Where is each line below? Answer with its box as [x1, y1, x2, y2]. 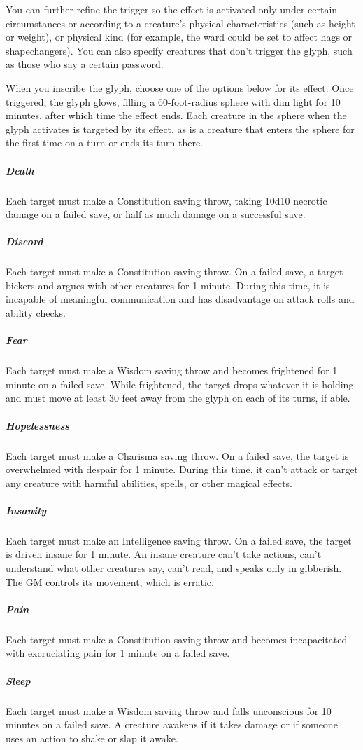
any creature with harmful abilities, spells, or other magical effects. [6, 475, 292, 490]
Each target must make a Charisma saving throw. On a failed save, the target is [6, 448, 349, 463]
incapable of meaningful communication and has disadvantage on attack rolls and [6, 292, 355, 306]
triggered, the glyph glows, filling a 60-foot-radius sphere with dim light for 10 [6, 94, 341, 109]
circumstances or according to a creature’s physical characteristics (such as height [6, 15, 355, 30]
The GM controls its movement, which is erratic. [6, 574, 214, 589]
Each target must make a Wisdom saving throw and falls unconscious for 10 [6, 703, 332, 718]
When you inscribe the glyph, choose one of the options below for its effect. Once [6, 80, 354, 95]
